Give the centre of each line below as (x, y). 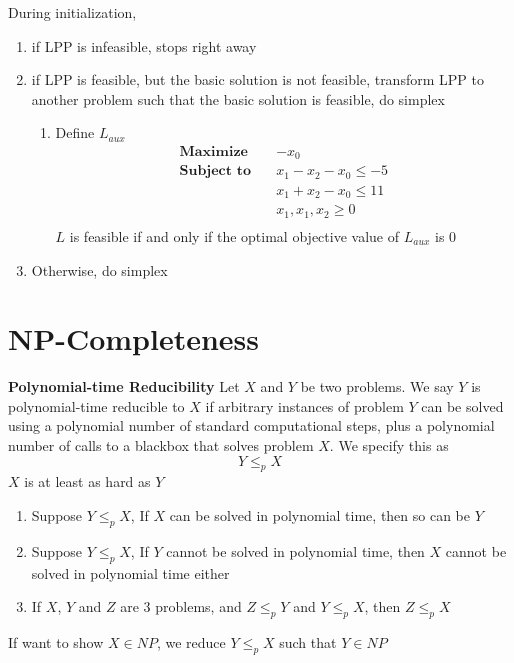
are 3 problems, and (181, 606)
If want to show (56, 642)
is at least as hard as (87, 481)
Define (75, 132)
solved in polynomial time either (130, 572)
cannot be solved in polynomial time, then (295, 550)
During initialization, (72, 12)
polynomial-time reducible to (96, 405)
